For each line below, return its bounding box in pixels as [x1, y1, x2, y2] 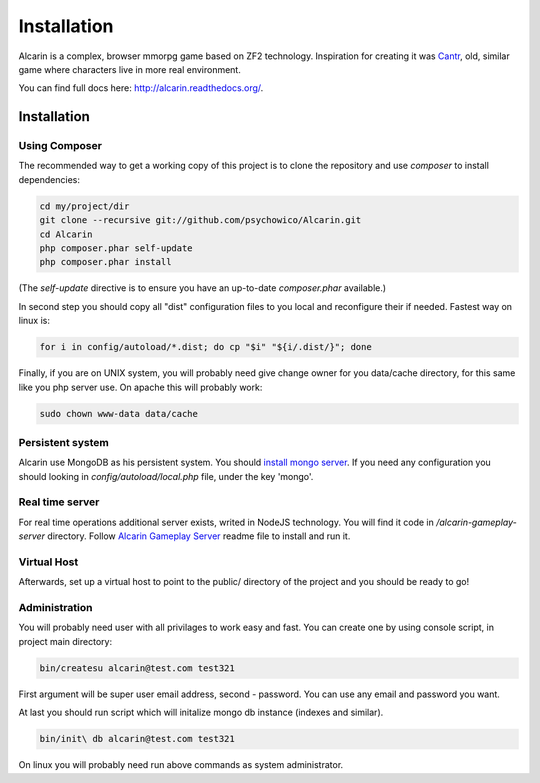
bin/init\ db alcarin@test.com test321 [39, 733, 235, 745]
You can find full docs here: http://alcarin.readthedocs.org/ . [18, 82, 264, 94]
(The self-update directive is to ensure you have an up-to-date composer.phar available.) [18, 282, 387, 294]
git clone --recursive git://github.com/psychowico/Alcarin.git [39, 215, 362, 226]
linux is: [18, 315, 50, 327]
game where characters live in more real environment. [18, 63, 242, 75]
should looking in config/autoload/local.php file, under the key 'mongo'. [18, 470, 314, 482]
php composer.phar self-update [39, 243, 194, 254]
